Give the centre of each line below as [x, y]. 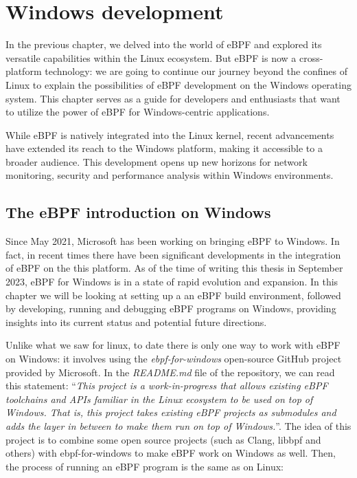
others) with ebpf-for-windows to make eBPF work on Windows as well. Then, [171, 453]
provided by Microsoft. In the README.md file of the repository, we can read [170, 372]
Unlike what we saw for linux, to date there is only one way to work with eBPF [173, 345]
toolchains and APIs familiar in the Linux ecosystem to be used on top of [159, 399]
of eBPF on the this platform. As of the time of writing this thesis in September [174, 268]
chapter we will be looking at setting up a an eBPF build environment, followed [173, 295]
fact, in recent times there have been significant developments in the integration [173, 254]
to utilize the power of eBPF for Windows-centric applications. [138, 112]
